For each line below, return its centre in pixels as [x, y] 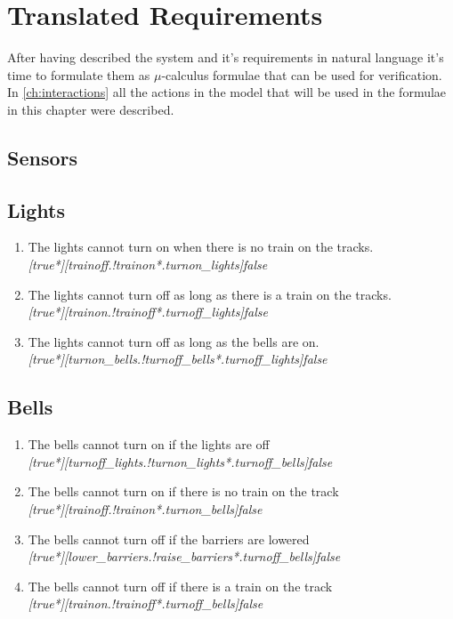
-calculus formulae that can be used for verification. [302, 74]
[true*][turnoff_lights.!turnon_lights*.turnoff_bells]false [180, 461]
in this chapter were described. [91, 109]
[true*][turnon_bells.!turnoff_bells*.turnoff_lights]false [178, 359]
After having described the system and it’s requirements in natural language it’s [226, 57]
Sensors [43, 157]
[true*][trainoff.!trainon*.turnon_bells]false [145, 509]
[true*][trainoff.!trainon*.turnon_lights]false [148, 265]
